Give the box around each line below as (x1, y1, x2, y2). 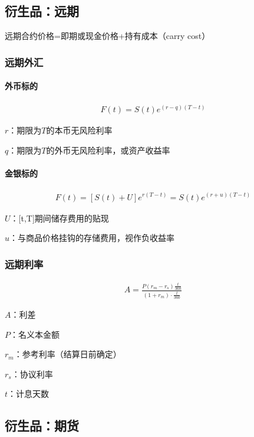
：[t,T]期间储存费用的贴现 (10, 211, 109, 224)
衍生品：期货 (5, 416, 79, 435)
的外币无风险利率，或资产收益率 (46, 144, 170, 156)
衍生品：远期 (5, 2, 79, 20)
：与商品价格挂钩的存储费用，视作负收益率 (9, 231, 175, 244)
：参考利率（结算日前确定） (14, 348, 121, 360)
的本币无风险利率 (46, 124, 113, 136)
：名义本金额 (10, 328, 60, 340)
